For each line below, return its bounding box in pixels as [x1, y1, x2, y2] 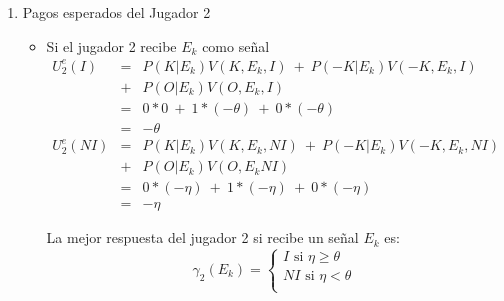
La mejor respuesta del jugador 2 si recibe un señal [46, 227, 359, 248]
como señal [202, 35, 270, 56]
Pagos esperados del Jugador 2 [22, 2, 211, 22]
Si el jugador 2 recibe [46, 35, 177, 56]
